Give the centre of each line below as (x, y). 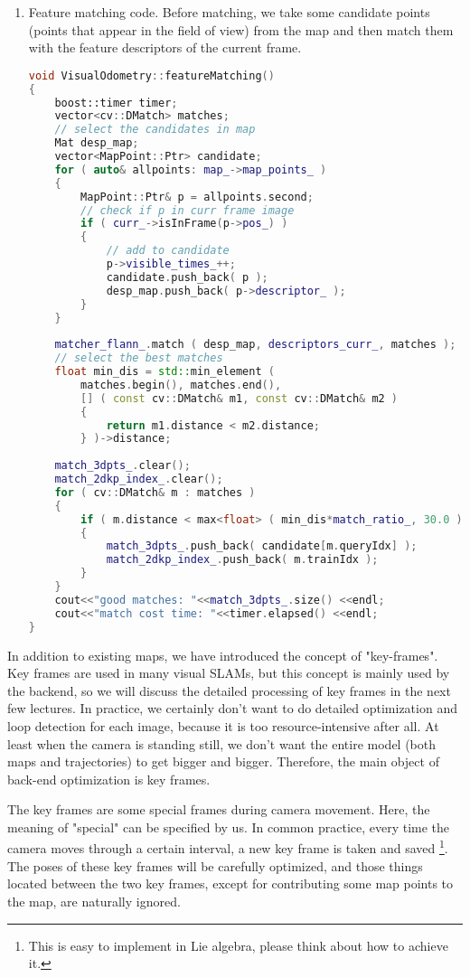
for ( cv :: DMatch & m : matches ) (155, 492)
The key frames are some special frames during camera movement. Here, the (219, 809)
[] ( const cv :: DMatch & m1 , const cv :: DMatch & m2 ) (240, 398)
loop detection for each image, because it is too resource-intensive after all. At (223, 725)
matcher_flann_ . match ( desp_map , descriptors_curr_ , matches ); (255, 345)
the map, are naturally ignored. (94, 901)
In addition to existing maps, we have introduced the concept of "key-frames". (223, 655)
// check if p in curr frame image (188, 210)
